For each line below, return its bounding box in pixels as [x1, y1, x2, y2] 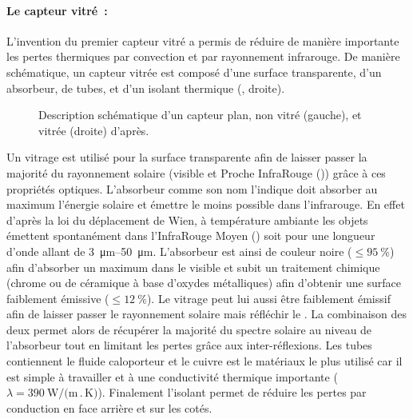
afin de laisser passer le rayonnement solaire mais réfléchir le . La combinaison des [6, 305, 407, 322]
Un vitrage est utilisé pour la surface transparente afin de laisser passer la [6, 149, 367, 166]
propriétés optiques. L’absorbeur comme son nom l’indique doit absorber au [6, 180, 378, 197]
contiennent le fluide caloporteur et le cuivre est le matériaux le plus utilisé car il [6, 353, 403, 369]
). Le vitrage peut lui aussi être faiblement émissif [146, 289, 391, 306]
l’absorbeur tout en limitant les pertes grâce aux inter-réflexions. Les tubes [6, 337, 372, 353]
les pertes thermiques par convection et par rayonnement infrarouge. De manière [6, 48, 400, 65]
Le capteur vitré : [6, 2, 108, 18]
